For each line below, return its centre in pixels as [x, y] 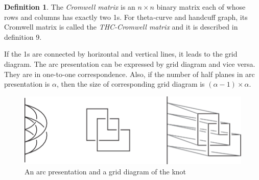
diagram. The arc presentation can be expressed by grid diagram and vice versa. [130, 63]
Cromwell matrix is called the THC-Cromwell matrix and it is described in [121, 27]
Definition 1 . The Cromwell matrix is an [70, 7]
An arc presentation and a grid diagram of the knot [105, 171]
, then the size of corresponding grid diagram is [131, 84]
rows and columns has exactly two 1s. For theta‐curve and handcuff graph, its [126, 17]
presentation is [27, 84]
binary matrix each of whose [201, 7]
